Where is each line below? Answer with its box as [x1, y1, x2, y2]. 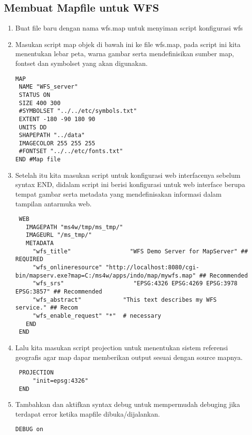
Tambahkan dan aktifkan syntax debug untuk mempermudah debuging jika [15, 399, 240, 409]
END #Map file [15, 156, 61, 163]
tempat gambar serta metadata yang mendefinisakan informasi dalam [15, 188, 222, 199]
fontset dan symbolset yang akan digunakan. [15, 58, 148, 68]
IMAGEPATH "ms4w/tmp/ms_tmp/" [26, 223, 123, 231]
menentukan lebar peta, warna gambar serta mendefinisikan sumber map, [15, 48, 234, 59]
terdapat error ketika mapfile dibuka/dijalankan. [15, 408, 160, 419]
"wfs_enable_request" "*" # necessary [32, 312, 161, 320]
